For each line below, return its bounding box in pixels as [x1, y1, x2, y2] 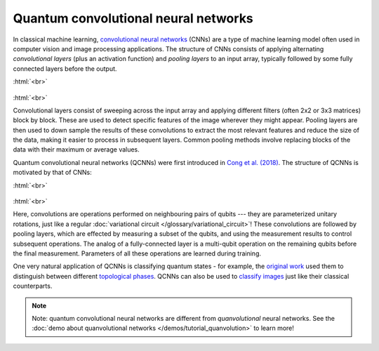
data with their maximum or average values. [13, 145, 140, 154]
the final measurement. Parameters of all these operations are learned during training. [13, 249, 262, 258]
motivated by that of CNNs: [13, 168, 93, 177]
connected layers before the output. [13, 64, 117, 73]
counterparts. [13, 282, 53, 291]
